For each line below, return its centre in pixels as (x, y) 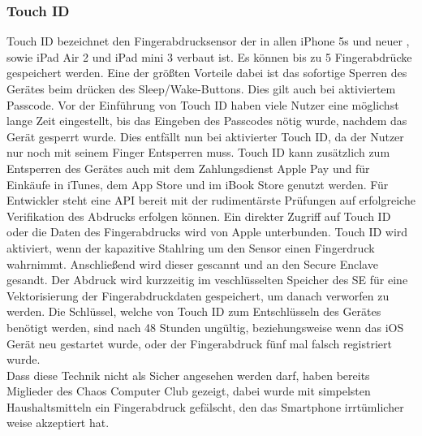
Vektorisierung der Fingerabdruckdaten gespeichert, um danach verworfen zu (198, 295)
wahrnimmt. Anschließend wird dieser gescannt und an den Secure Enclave (192, 263)
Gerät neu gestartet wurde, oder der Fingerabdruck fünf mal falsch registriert (200, 343)
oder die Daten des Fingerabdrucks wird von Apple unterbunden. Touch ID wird (207, 232)
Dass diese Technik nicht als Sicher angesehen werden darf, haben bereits (188, 375)
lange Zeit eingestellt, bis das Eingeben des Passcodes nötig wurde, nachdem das (207, 121)
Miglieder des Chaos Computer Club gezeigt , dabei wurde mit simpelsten (189, 391)
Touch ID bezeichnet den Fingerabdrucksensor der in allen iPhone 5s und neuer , (208, 41)
